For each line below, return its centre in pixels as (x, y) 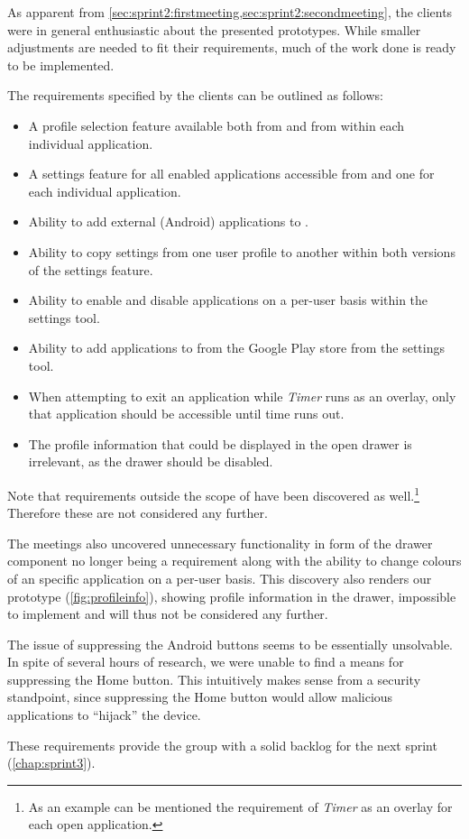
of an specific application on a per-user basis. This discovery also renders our (220, 578)
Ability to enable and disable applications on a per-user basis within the (228, 300)
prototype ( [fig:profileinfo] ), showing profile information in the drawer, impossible (232, 596)
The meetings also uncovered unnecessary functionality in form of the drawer (220, 543)
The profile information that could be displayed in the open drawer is (220, 443)
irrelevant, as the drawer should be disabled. (151, 461)
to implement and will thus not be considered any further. (168, 614)
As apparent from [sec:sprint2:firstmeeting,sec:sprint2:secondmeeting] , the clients (230, 12)
